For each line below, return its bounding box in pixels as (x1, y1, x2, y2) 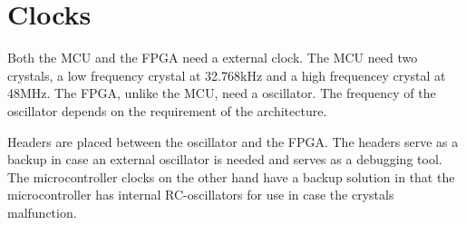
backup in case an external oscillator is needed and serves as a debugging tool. (7, 150, 442, 169)
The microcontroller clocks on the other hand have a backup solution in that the (7, 167, 455, 186)
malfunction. (7, 202, 77, 221)
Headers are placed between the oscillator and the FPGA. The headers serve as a (7, 132, 459, 151)
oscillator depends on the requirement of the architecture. (7, 101, 327, 120)
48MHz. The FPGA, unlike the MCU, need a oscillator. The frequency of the (7, 83, 436, 103)
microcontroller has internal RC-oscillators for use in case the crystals (7, 185, 394, 204)
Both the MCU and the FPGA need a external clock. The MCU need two (7, 48, 418, 67)
